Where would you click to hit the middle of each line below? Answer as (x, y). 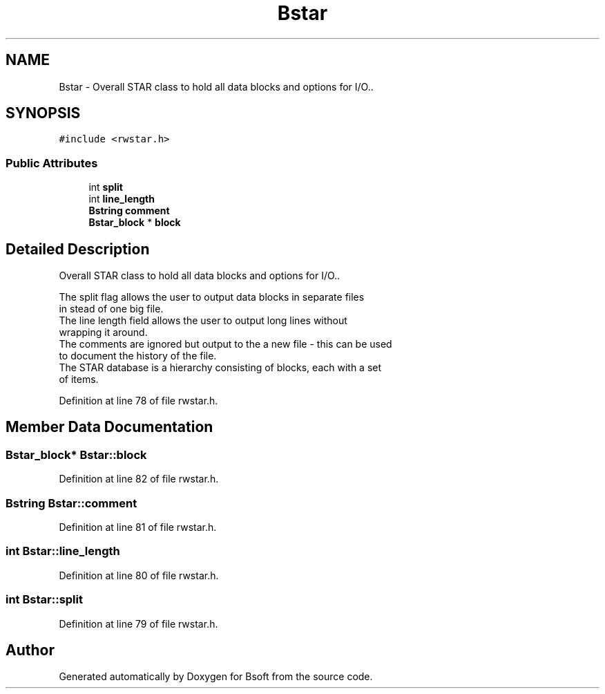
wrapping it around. (103, 332)
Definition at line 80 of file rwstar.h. (139, 575)
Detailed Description (78, 249)
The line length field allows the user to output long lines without (203, 321)
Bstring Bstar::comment (71, 503)
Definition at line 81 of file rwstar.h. (138, 527)
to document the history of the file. (138, 356)
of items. (79, 379)
